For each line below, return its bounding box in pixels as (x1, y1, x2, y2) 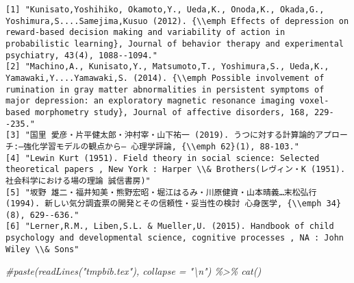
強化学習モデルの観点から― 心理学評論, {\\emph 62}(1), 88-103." (23, 141, 299, 151)
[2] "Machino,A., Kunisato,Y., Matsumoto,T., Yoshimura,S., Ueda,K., (5, 62, 329, 72)
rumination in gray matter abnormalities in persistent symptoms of (5, 84, 325, 95)
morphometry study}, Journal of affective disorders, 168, (34, 107, 309, 117)
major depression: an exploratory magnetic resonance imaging (5, 96, 295, 106)
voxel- (299, 96, 329, 106)
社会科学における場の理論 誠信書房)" (5, 175, 151, 186)
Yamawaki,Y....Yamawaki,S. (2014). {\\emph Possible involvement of (5, 73, 325, 83)
